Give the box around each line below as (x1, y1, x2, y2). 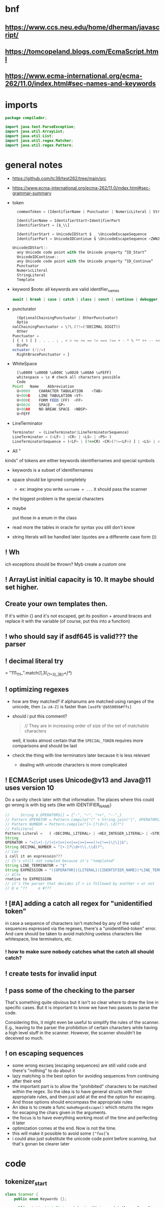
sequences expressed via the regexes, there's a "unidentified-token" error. (5, 925, 157, 931)
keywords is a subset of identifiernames (12, 467, 93, 473)
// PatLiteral (5, 826, 34, 831)
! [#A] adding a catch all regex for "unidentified (5, 899, 153, 908)
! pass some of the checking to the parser (5, 986, 135, 995)
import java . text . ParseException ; (5, 125, 76, 129)
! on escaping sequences (5, 1049, 84, 1058)
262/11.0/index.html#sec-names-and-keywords (5, 80, 156, 88)
